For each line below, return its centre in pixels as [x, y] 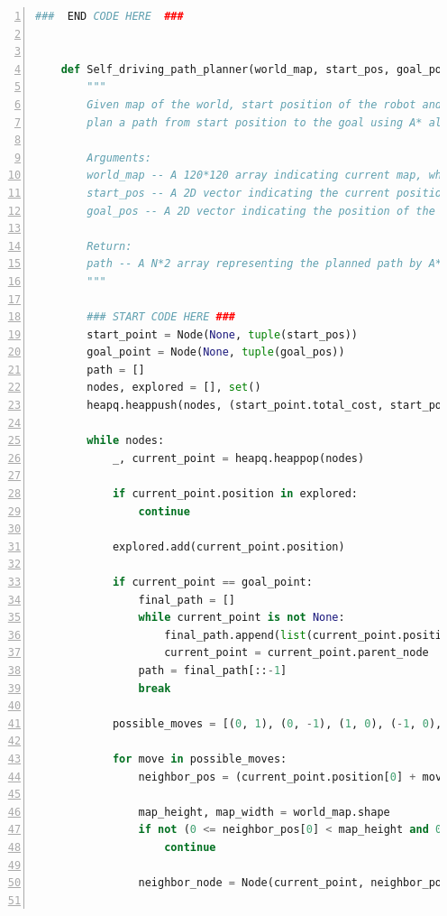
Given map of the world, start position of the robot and [265, 104]
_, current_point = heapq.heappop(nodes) [238, 458]
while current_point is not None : [242, 618]
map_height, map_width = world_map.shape [264, 812]
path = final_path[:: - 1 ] [213, 670]
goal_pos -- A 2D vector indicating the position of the [261, 211]
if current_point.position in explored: [235, 494]
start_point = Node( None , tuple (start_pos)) [222, 334]
